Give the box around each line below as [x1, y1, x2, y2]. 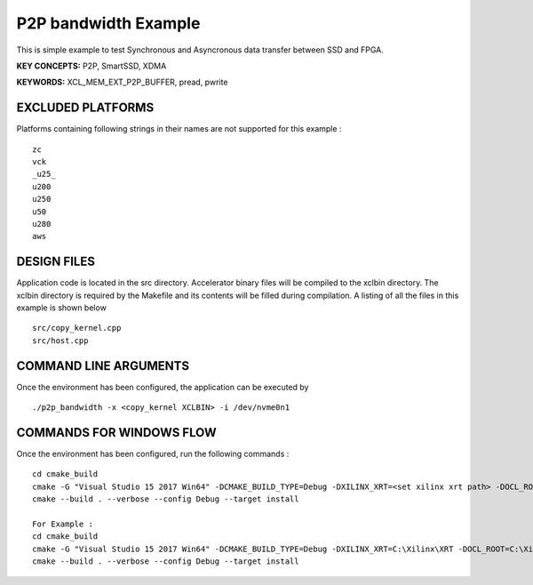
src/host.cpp [32, 335, 89, 346]
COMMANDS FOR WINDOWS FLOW [16, 425, 217, 440]
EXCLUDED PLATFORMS [16, 100, 155, 116]
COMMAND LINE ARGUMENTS [16, 358, 190, 373]
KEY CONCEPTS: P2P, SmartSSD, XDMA [16, 60, 167, 71]
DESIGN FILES [16, 254, 95, 269]
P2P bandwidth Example [16, 13, 201, 33]
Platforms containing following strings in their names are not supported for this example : [16, 124, 342, 134]
